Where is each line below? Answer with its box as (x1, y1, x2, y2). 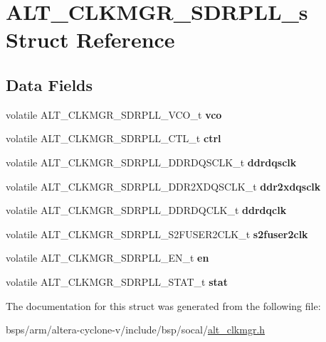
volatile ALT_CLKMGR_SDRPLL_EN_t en (6, 250, 209, 265)
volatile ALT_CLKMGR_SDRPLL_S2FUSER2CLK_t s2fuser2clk (6, 226, 308, 241)
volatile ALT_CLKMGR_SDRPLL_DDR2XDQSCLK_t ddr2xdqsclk (6, 178, 321, 193)
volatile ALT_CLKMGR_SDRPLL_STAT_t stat (6, 274, 228, 289)
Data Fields (6, 73, 93, 95)
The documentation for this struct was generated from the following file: (6, 298, 321, 313)
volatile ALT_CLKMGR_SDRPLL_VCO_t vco (6, 107, 222, 122)
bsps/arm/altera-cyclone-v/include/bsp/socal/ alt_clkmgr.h (6, 322, 265, 337)
